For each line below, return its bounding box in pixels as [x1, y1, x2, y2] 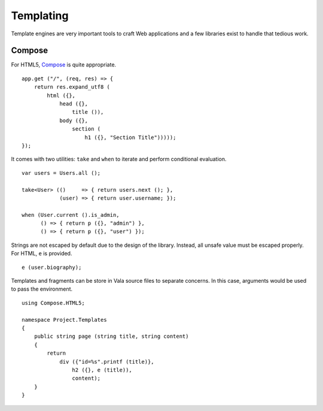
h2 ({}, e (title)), [72, 366, 133, 373]
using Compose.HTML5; [22, 300, 85, 306]
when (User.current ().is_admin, [22, 211, 120, 218]
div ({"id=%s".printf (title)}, [59, 358, 155, 365]
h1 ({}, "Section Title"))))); [84, 134, 176, 141]
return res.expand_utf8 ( [33, 84, 111, 90]
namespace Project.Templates [22, 316, 107, 323]
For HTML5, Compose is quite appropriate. [11, 61, 117, 68]
